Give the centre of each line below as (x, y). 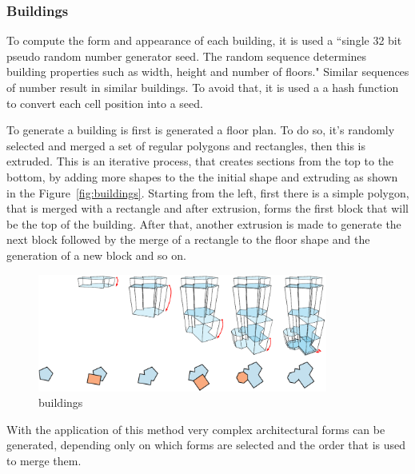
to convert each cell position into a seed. (105, 103)
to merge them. (44, 460)
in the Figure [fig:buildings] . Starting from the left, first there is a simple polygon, (208, 192)
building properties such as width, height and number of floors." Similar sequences (208, 72)
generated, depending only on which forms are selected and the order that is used (206, 445)
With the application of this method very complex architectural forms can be (196, 429)
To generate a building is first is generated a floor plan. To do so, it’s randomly (201, 130)
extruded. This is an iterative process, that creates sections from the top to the (200, 161)
